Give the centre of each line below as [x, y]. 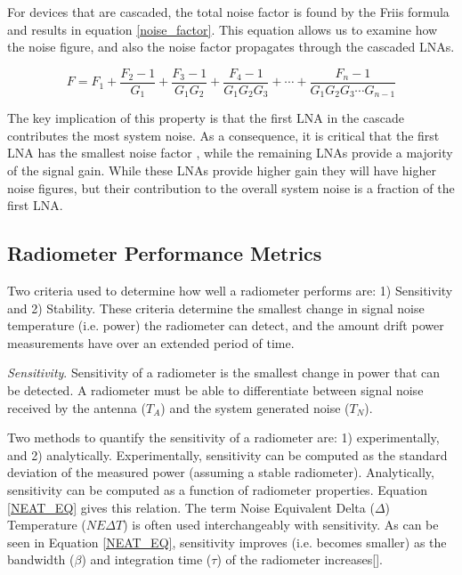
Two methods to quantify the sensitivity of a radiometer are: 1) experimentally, [223, 437]
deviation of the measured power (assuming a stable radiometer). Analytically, [221, 472]
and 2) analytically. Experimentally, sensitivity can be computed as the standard [227, 454]
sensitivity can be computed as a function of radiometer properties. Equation [218, 490]
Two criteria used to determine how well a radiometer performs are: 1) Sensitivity [230, 291]
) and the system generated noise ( [255, 407]
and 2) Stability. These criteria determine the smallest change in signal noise [216, 308]
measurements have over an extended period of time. [151, 342]
